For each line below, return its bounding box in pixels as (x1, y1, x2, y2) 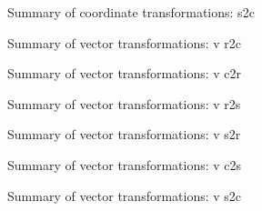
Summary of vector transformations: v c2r (7, 64, 242, 83)
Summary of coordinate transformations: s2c (7, 3, 255, 21)
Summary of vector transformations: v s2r (7, 125, 241, 144)
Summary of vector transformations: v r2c (7, 33, 242, 52)
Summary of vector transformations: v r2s (7, 94, 241, 113)
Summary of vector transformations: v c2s (7, 155, 242, 174)
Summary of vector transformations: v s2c (7, 186, 242, 205)
